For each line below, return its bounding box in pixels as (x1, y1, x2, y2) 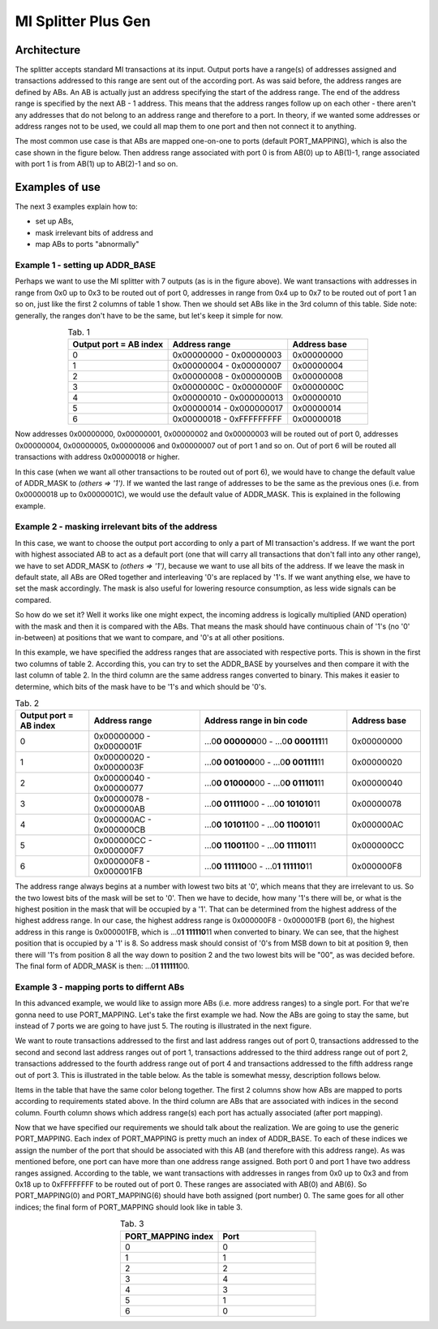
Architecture (15, 43, 81, 57)
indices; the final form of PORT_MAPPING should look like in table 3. (15, 1202, 243, 1212)
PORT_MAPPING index (124, 1231, 214, 1242)
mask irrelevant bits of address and (35, 227, 153, 237)
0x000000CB (93, 825, 146, 836)
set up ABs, (35, 216, 75, 227)
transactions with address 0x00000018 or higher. (15, 452, 180, 462)
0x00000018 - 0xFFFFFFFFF (172, 413, 283, 425)
